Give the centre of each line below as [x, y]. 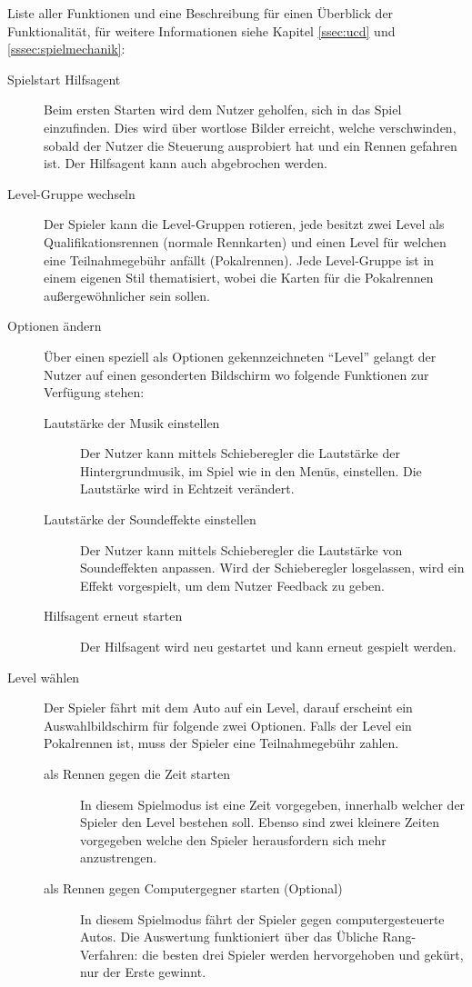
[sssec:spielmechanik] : [66, 49]
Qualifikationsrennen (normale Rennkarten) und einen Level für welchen [245, 241]
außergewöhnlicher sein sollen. [127, 295]
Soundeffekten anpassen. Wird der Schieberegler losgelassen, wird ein [272, 568]
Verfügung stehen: [94, 392]
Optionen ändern [55, 326]
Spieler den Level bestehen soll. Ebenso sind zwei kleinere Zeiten [260, 822]
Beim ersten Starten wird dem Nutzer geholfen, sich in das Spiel [223, 110]
